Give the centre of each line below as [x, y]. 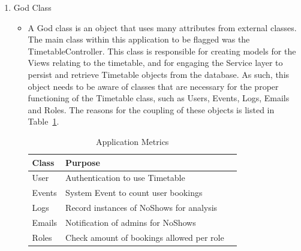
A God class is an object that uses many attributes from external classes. [162, 27]
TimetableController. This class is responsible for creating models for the [162, 51]
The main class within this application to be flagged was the [139, 39]
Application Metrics [132, 141]
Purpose [83, 162]
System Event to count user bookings [134, 193]
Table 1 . [43, 121]
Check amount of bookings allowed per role [145, 237]
